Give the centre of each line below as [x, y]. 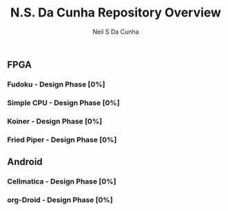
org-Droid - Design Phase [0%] [60, 199]
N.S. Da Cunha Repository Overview [116, 13]
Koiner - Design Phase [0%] [55, 121]
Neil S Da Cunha [116, 32]
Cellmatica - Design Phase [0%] [62, 181]
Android [25, 162]
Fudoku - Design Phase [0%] [56, 84]
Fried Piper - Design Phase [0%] [62, 140]
